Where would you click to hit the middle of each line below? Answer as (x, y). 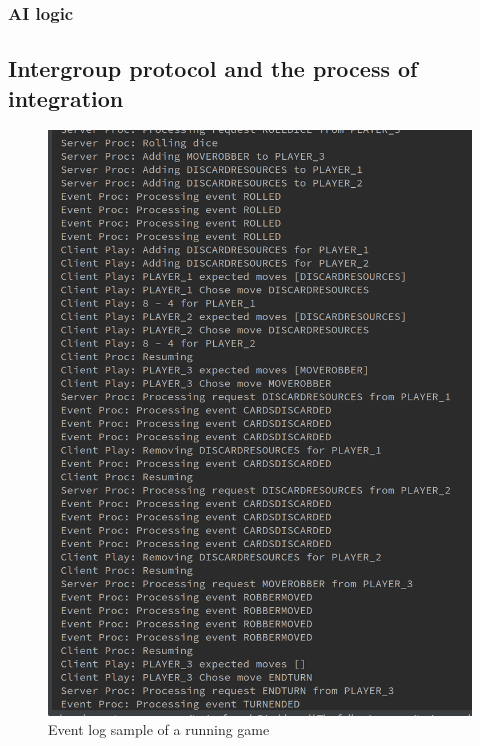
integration (66, 97)
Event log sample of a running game (159, 729)
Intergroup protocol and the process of (213, 68)
